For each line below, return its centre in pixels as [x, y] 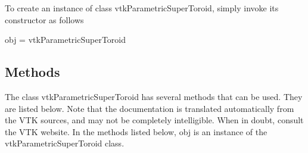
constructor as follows [44, 19]
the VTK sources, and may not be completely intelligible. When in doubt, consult [154, 120]
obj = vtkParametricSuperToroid [66, 40]
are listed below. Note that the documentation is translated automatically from [150, 108]
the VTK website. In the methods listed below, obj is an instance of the [136, 131]
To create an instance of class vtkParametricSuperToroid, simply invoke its [142, 8]
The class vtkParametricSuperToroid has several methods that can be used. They [154, 96]
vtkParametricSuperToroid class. [65, 143]
